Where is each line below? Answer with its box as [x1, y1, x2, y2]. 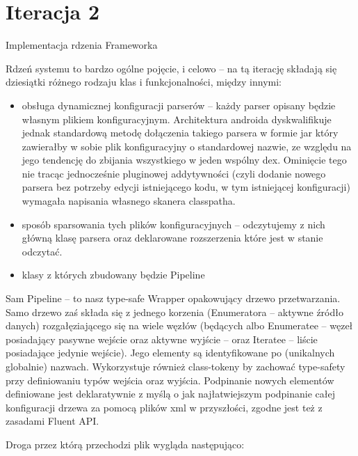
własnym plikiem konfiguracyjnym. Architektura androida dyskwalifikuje [22, 111, 332, 126]
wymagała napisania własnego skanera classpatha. [22, 194, 236, 208]
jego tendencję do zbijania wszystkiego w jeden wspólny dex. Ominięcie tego [22, 152, 347, 167]
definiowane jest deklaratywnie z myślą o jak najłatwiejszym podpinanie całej [6, 386, 336, 401]
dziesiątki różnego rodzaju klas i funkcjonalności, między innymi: [6, 74, 282, 89]
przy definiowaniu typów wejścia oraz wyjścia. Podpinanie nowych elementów [6, 372, 334, 387]
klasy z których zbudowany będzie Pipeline [22, 267, 205, 282]
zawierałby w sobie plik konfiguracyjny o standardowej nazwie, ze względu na [22, 139, 352, 153]
